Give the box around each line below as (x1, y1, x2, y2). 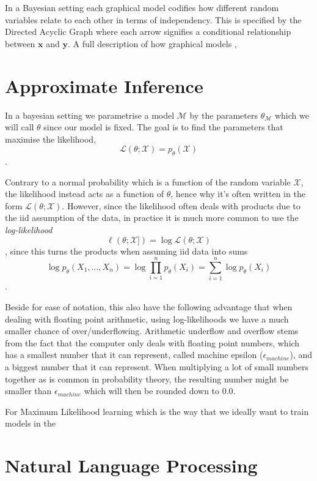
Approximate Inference (5, 73, 203, 98)
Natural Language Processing (5, 453, 258, 478)
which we (274, 108, 309, 121)
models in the (5, 417, 56, 430)
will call (5, 121, 34, 133)
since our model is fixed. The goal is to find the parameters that (43, 121, 283, 133)
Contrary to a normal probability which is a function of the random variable (5, 175, 291, 188)
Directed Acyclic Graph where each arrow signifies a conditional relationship (5, 25, 291, 38)
